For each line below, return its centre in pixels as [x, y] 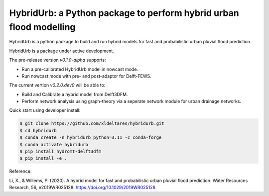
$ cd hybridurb [38, 130]
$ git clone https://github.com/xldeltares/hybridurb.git [92, 124]
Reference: [20, 171]
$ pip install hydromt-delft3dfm [61, 151]
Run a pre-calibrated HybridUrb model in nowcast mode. [80, 69]
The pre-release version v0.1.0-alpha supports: [58, 60]
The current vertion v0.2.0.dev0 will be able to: [57, 85]
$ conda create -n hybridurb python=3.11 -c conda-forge [91, 138]
